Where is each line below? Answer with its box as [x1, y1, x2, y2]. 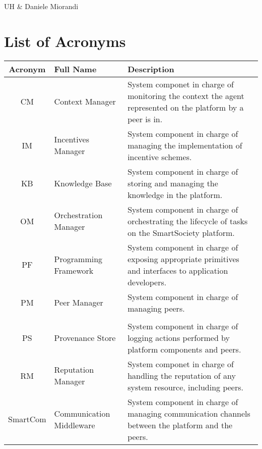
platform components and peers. [127, 343, 241, 355]
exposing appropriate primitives [127, 253, 239, 265]
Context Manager [54, 95, 116, 108]
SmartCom [8, 413, 46, 425]
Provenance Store [54, 331, 116, 343]
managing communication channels [127, 407, 250, 419]
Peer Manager [54, 296, 103, 309]
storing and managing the [127, 177, 218, 189]
